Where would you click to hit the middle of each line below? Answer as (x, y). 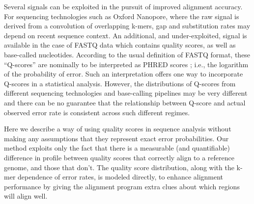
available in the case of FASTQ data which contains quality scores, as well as (120, 45)
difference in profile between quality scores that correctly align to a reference (119, 157)
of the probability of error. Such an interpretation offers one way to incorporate (124, 74)
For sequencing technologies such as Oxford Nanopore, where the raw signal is (122, 16)
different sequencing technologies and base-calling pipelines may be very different (126, 93)
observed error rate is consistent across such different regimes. (97, 112)
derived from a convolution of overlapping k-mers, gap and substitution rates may (127, 26)
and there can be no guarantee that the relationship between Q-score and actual (125, 102)
